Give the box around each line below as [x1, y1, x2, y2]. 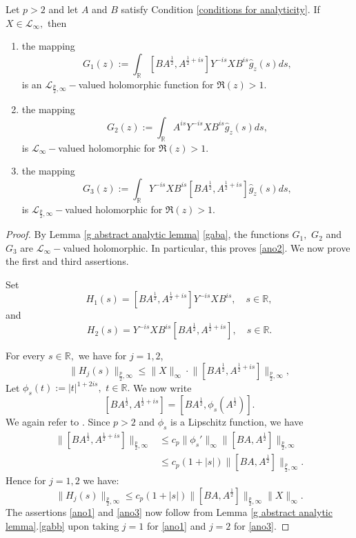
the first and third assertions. [6, 254, 129, 268]
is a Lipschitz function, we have [170, 415, 304, 429]
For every [6, 348, 46, 363]
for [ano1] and [146, 518, 206, 532]
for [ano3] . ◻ [233, 518, 290, 532]
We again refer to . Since [6, 415, 110, 429]
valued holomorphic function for [78, 77, 214, 91]
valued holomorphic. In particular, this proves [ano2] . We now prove [63, 240, 350, 255]
